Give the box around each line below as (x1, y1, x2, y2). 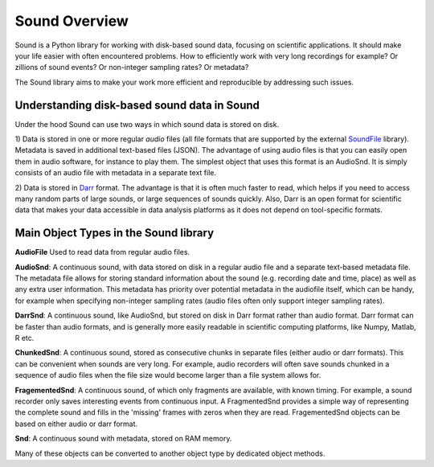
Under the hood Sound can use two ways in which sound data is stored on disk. (14, 119, 280, 129)
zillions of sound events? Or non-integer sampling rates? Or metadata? (14, 63, 249, 72)
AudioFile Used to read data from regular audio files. (14, 248, 190, 257)
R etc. (14, 334, 35, 342)
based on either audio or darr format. (14, 419, 138, 428)
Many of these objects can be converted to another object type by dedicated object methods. (14, 449, 325, 458)
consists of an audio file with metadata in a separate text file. (14, 168, 217, 178)
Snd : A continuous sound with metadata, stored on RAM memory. (14, 434, 232, 444)
